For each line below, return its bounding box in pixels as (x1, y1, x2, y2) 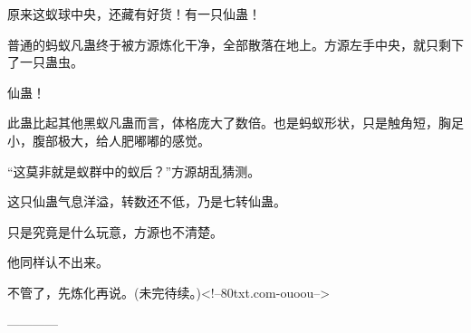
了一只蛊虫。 (7, 52, 83, 71)
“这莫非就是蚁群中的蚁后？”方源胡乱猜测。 (7, 161, 261, 180)
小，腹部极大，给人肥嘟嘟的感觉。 (7, 130, 210, 149)
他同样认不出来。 (7, 252, 109, 271)
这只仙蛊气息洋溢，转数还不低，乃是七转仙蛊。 (7, 192, 286, 211)
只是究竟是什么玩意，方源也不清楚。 (7, 222, 223, 241)
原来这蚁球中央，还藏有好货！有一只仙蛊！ (7, 5, 261, 23)
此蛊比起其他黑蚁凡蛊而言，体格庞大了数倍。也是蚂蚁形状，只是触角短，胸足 (7, 113, 464, 132)
